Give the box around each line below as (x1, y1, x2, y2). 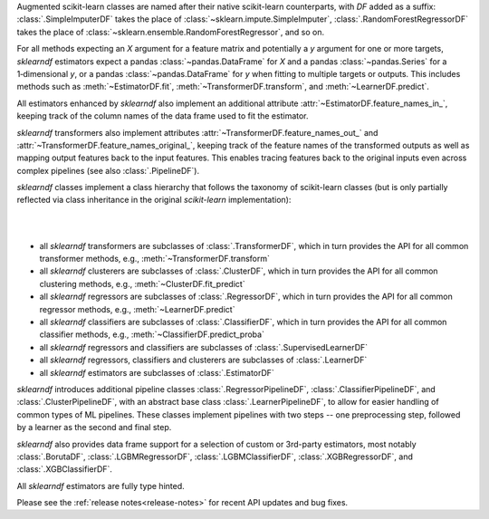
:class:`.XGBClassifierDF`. (16, 464, 113, 475)
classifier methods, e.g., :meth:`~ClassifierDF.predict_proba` (39, 329, 264, 340)
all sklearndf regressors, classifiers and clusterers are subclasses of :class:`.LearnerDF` (39, 354, 368, 366)
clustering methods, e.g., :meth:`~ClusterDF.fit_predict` (39, 278, 245, 289)
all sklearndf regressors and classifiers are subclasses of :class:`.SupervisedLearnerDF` (39, 341, 369, 352)
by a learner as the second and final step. (16, 422, 172, 433)
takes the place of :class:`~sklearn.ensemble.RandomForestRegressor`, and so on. (16, 26, 325, 37)
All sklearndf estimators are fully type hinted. (16, 480, 185, 491)
